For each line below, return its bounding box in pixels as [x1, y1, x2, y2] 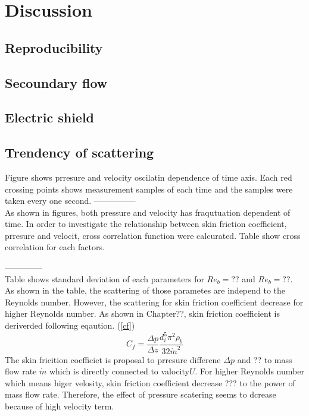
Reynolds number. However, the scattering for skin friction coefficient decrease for [5, 295, 304, 308]
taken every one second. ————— [5, 194, 136, 207]
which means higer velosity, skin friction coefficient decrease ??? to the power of [5, 376, 295, 389]
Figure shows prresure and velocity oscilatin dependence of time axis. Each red [5, 171, 292, 183]
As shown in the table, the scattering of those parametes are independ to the [5, 284, 286, 297]
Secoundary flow [5, 73, 108, 92]
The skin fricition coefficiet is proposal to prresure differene [5, 353, 221, 365]
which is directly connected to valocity [49, 365, 189, 377]
